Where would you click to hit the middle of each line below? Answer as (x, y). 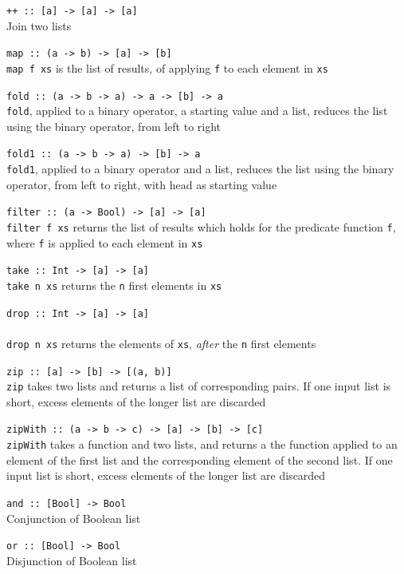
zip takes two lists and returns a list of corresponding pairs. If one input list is (199, 386)
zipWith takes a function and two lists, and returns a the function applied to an (202, 444)
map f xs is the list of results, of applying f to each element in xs (167, 67)
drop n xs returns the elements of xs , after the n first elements (161, 343)
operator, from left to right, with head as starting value (142, 184)
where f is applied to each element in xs (105, 242)
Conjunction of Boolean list (74, 518)
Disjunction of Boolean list (72, 560)
